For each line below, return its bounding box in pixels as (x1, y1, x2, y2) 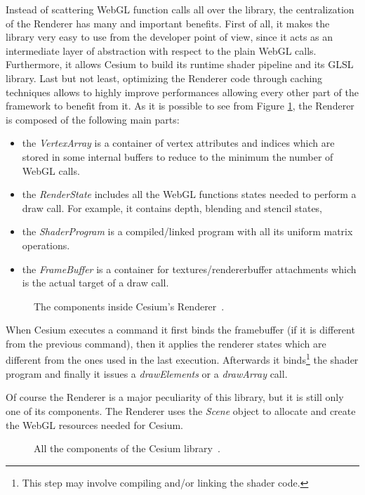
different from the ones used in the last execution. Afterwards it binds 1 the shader (6, 350, 359, 367)
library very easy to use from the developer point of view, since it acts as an (6, 29, 333, 44)
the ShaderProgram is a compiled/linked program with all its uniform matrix (22, 224, 353, 239)
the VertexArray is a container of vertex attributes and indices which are (22, 136, 335, 150)
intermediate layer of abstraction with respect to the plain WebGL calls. (6, 43, 317, 58)
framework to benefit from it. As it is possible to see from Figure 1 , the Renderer (6, 98, 354, 113)
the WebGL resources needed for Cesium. (6, 417, 184, 432)
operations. (22, 237, 70, 252)
